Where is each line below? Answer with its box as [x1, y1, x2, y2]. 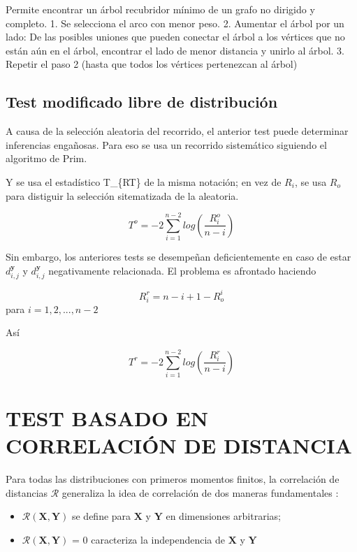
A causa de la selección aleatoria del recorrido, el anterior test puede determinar [6, 124, 349, 138]
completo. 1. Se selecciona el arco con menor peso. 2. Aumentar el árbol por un [6, 15, 344, 30]
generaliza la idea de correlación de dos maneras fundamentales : [61, 485, 339, 500]
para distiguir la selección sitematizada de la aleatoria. [6, 188, 239, 203]
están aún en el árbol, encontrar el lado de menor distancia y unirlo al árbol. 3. [6, 43, 344, 57]
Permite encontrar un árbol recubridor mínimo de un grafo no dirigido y [6, 2, 315, 16]
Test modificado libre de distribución [6, 91, 278, 112]
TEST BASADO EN [6, 404, 209, 433]
